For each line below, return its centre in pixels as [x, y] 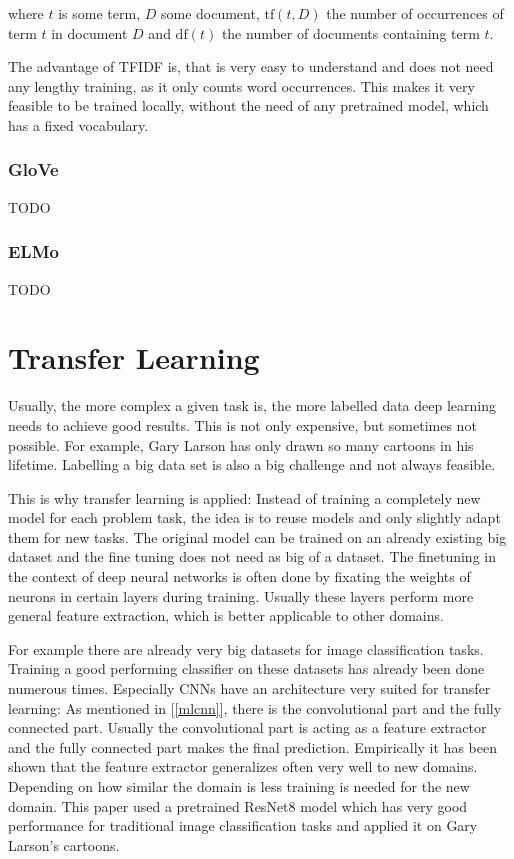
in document [89, 32]
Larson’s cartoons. [64, 844]
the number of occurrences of [415, 13]
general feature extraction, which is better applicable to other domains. [226, 615]
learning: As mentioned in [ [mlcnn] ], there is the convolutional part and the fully [255, 707]
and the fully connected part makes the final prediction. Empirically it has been [252, 746]
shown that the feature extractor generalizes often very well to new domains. [243, 766]
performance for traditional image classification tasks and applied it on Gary [243, 825]
